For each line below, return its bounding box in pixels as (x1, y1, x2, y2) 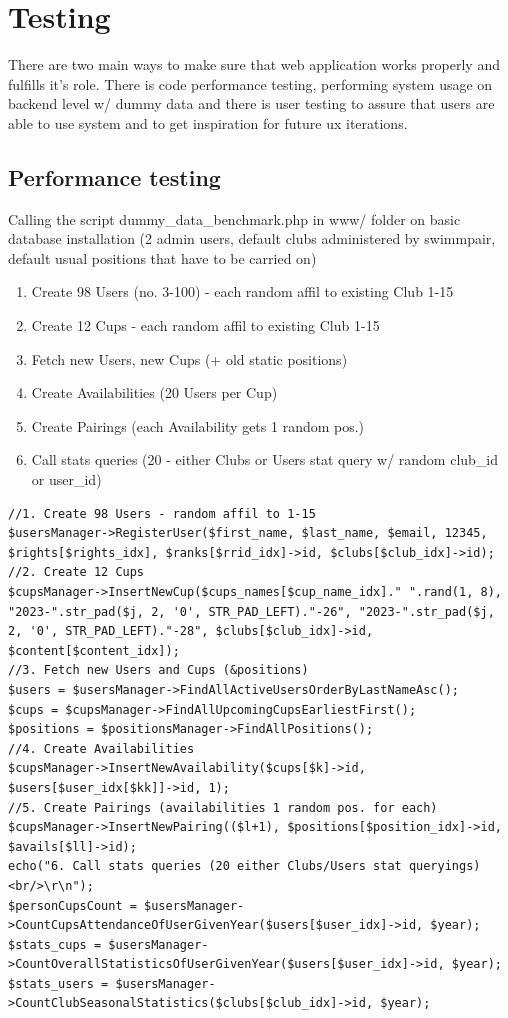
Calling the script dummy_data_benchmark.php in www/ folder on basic (8, 208, 461, 229)
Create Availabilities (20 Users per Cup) (31, 382, 278, 403)
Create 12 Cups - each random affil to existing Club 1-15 (31, 315, 380, 336)
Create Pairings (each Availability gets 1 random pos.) (31, 415, 365, 436)
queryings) (408, 859, 481, 874)
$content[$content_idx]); (8, 643, 180, 658)
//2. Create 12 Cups (8, 565, 145, 580)
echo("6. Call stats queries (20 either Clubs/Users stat (8, 859, 402, 874)
